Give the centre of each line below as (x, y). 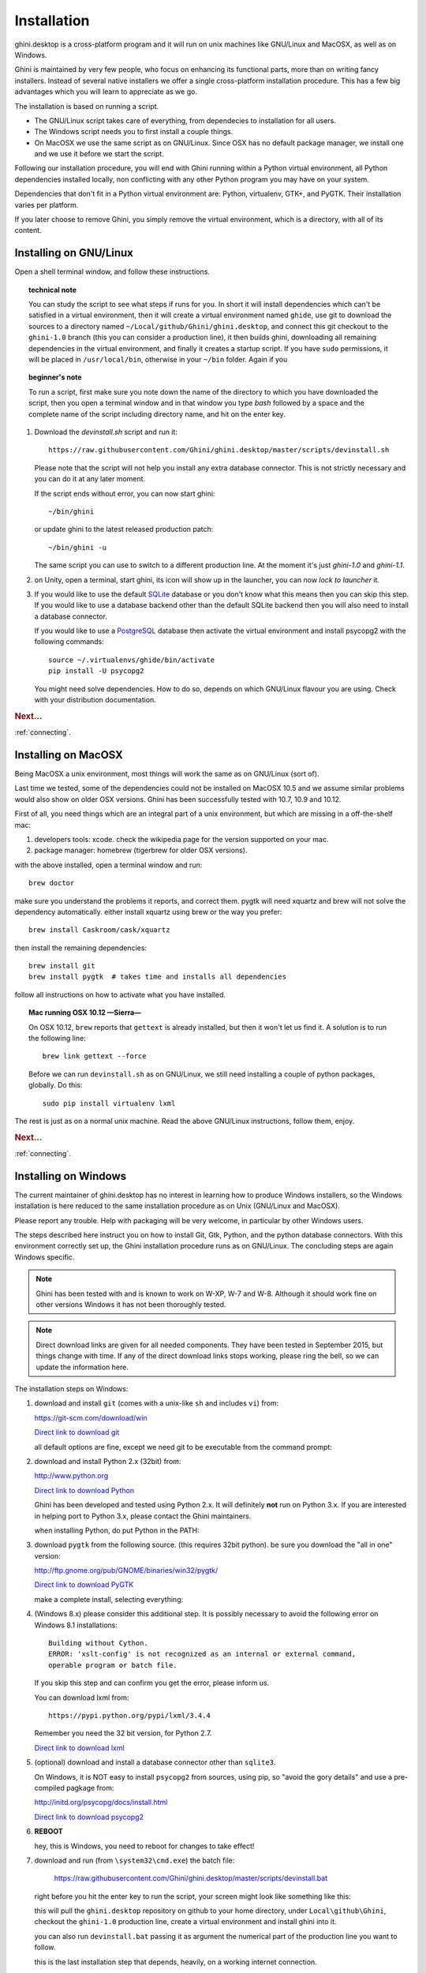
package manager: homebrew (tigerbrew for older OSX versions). (141, 850)
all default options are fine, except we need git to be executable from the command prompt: (183, 1447)
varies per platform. (47, 204)
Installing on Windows (71, 1176)
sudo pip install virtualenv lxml (109, 1103)
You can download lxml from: (82, 1698)
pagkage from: (90, 1788)
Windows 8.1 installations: (76, 1625)
